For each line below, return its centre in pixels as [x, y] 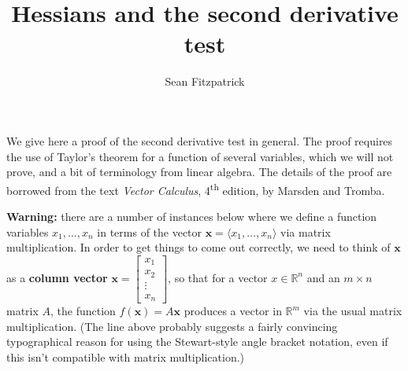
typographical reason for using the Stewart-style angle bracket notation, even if [197, 342]
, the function [83, 311]
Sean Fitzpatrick [205, 81]
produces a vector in [233, 311]
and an [323, 277]
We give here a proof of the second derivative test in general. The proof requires [200, 140]
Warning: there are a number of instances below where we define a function [192, 216]
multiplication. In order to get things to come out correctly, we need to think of [198, 247]
